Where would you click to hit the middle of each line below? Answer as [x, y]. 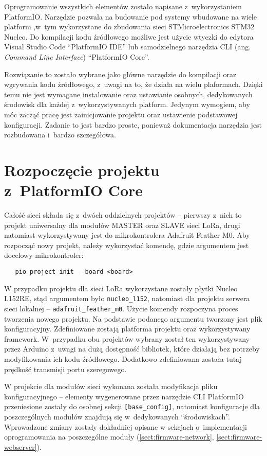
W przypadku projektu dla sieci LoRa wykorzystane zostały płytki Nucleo [121, 288]
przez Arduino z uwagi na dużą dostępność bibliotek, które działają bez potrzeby [132, 349]
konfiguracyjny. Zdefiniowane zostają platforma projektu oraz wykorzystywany [127, 329]
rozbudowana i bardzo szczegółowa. [60, 135]
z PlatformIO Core [74, 190]
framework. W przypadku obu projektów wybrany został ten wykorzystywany [127, 338]
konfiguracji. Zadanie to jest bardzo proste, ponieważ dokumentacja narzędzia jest [133, 124]
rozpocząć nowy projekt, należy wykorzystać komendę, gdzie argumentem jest [127, 245]
